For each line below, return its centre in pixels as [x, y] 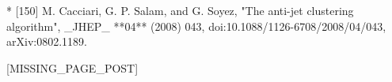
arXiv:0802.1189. [47, 41]
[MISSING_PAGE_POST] [72, 67]
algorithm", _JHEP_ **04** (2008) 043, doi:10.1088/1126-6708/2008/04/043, [196, 26]
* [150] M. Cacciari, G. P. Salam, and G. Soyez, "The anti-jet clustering [180, 10]
